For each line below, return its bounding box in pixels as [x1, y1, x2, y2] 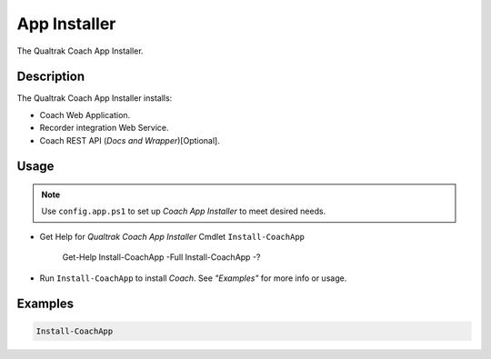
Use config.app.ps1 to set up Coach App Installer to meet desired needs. [41, 205, 326, 217]
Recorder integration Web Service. [39, 123, 169, 134]
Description [16, 69, 85, 85]
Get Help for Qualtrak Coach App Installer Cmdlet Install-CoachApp [39, 231, 305, 242]
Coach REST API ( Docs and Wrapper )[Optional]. [39, 135, 220, 145]
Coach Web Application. [39, 109, 131, 120]
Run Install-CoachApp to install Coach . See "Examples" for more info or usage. [39, 273, 347, 284]
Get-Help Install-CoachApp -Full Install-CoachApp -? [62, 252, 261, 263]
